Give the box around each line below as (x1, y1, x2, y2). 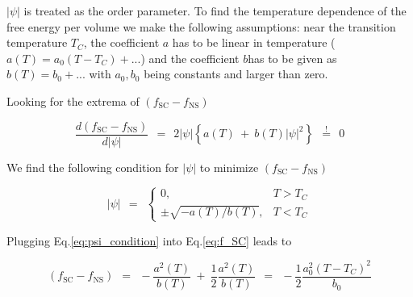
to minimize (199, 158, 259, 175)
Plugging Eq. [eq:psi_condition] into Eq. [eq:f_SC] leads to (6, 232, 292, 249)
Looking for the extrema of (6, 92, 140, 109)
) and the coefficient (140, 49, 240, 66)
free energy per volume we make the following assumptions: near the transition (6, 18, 396, 35)
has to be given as (248, 49, 337, 66)
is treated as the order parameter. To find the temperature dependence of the (23, 2, 407, 19)
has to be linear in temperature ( (172, 34, 336, 51)
